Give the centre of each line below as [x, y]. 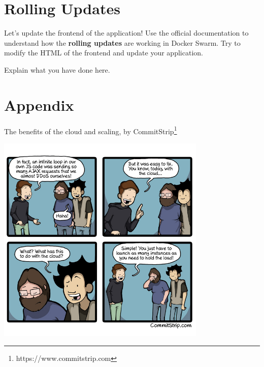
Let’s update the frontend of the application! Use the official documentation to [126, 33]
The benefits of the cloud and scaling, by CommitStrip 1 [91, 130]
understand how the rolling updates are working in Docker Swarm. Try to [122, 42]
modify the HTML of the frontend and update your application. [104, 53]
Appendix [39, 104]
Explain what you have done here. [57, 69]
